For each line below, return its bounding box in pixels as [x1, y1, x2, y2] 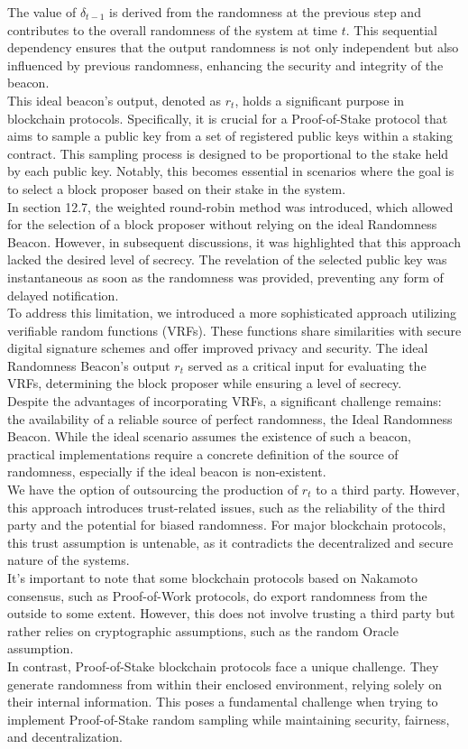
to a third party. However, [316, 480, 460, 499]
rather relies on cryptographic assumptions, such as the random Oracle [7, 621, 399, 640]
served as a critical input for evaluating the [188, 356, 427, 374]
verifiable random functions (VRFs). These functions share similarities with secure [7, 320, 462, 339]
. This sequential [345, 20, 438, 39]
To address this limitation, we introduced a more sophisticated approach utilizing [7, 303, 456, 322]
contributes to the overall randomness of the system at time [7, 20, 338, 39]
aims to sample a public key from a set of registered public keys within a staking [7, 126, 454, 145]
